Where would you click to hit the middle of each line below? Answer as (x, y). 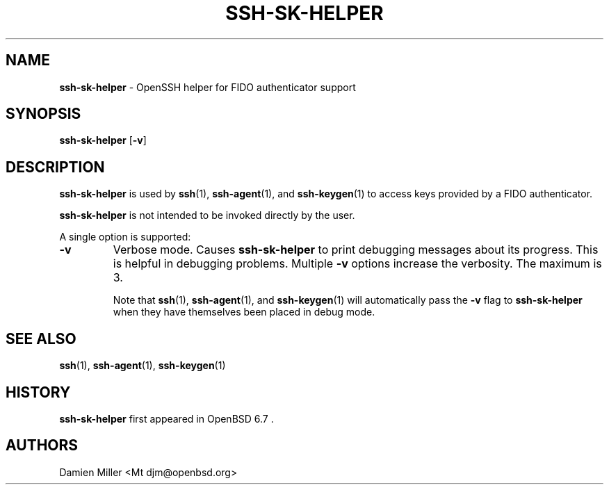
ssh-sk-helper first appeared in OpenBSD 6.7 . (167, 418)
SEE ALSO (41, 338)
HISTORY (38, 392)
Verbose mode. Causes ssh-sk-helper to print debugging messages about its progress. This (356, 250)
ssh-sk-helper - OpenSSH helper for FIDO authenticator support (208, 87)
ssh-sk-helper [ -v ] (103, 140)
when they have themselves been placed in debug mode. (244, 312)
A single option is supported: (125, 237)
